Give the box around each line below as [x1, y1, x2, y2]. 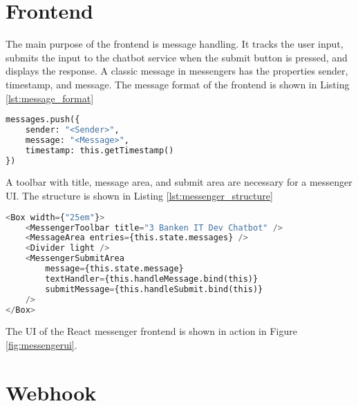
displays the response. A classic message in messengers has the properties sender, [6, 64, 348, 78]
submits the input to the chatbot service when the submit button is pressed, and [6, 50, 348, 64]
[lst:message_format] [6, 90, 94, 105]
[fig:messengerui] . [6, 338, 77, 351]
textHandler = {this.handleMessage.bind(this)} [45, 273, 258, 284]
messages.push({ [6, 115, 80, 125]
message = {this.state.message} [45, 264, 184, 274]
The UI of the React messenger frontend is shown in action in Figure [6, 324, 297, 338]
